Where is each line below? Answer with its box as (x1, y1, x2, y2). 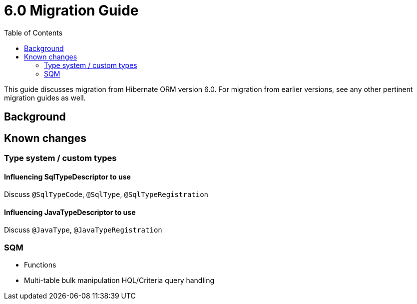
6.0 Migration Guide (4, 2, 139, 19)
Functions (24, 260, 56, 269)
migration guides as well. (4, 93, 86, 102)
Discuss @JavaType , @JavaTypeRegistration (4, 225, 162, 234)
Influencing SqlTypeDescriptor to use (4, 172, 131, 181)
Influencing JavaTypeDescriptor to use (4, 207, 136, 216)
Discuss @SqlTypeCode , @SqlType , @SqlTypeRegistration (4, 190, 209, 199)
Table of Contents (4, 28, 63, 37)
